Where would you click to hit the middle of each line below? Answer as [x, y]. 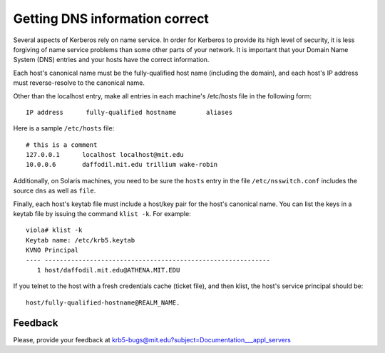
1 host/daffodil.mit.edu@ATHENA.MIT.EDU [108, 270]
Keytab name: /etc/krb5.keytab [81, 240]
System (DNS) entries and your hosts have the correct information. [111, 60]
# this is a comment [62, 145]
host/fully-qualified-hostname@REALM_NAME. [103, 302]
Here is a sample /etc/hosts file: [64, 128]
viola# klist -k [54, 230]
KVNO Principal [52, 250]
